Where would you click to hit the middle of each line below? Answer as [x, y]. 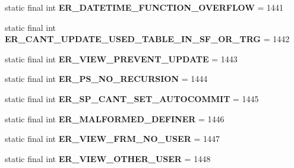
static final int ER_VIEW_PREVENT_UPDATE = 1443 [121, 58]
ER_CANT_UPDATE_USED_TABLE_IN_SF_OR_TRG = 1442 [147, 39]
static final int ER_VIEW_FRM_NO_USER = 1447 [112, 139]
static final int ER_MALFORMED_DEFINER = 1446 [115, 118]
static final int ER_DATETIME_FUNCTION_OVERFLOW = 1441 [144, 7]
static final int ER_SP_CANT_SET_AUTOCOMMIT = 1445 [132, 98]
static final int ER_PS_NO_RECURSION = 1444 [106, 79]
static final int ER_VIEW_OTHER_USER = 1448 [108, 158]
